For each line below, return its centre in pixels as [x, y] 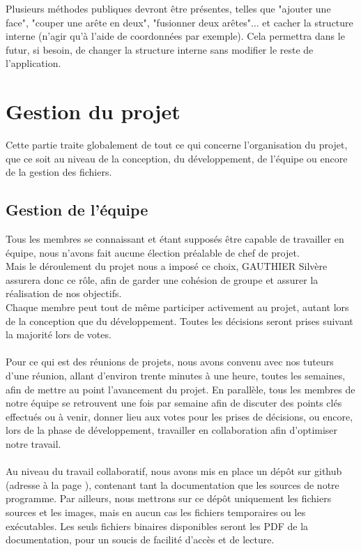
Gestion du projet [93, 111]
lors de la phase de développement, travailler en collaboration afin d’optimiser [172, 430]
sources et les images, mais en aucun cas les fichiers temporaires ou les [156, 512]
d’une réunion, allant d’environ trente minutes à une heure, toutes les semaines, [176, 376]
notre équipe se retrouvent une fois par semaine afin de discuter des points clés [174, 403]
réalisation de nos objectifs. [64, 293]
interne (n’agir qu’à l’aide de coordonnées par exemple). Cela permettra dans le [175, 36]
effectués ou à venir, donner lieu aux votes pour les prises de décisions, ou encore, [179, 416]
